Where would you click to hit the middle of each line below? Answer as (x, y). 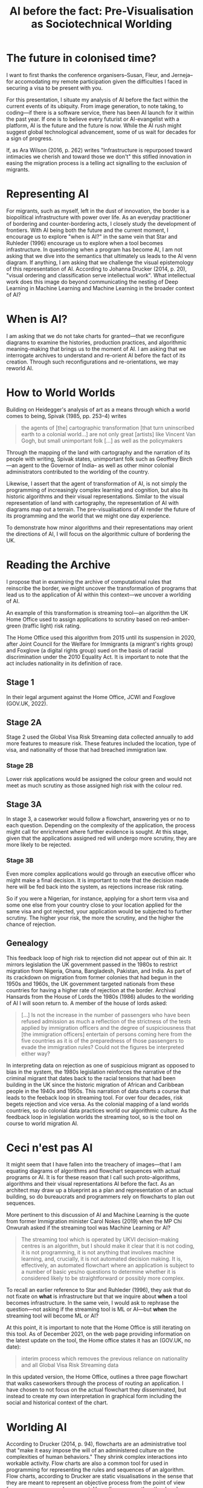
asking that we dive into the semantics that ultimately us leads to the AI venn (101, 255)
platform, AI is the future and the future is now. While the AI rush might (94, 125)
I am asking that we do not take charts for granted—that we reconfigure (95, 336)
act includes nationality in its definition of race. (64, 663)
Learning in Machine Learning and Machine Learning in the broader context (100, 288)
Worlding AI (37, 1427)
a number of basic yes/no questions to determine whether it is (98, 1272)
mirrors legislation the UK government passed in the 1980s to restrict (92, 964)
